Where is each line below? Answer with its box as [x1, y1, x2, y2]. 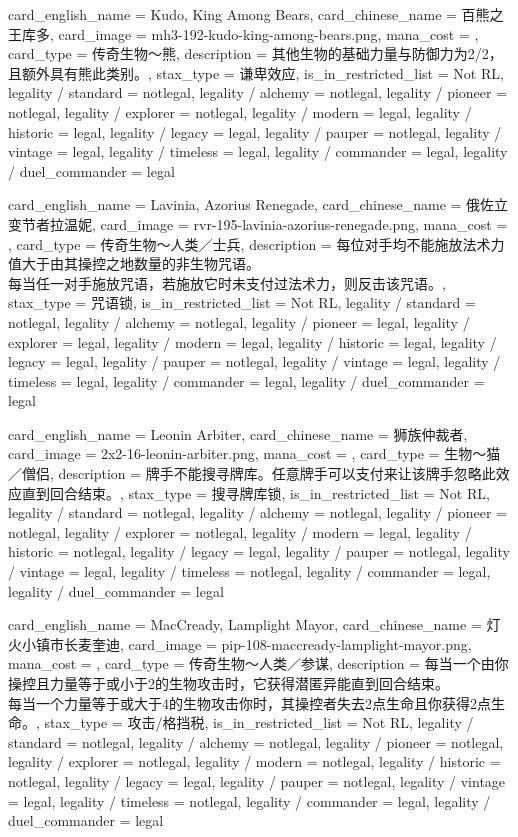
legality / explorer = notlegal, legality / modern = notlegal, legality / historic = [8, 751, 501, 772]
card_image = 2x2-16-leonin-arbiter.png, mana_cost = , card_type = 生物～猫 [8, 443, 501, 464]
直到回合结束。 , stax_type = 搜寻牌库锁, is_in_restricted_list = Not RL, [21, 482, 490, 503]
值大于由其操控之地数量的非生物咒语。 [8, 253, 260, 274]
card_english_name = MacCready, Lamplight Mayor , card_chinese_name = [8, 614, 482, 635]
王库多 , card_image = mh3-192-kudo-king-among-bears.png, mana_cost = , [8, 23, 479, 44]
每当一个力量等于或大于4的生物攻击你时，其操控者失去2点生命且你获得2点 [8, 692, 491, 713]
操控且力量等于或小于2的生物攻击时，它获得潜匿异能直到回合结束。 [8, 673, 449, 693]
